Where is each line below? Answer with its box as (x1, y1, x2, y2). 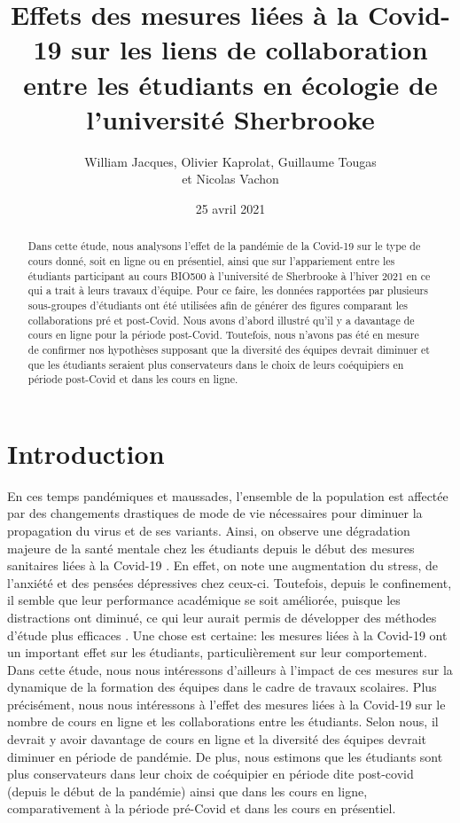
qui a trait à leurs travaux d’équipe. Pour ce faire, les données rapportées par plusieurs (27, 283, 428, 298)
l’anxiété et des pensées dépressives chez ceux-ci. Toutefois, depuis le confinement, (7, 573, 452, 592)
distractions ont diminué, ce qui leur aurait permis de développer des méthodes (7, 607, 437, 626)
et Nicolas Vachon (182, 169, 279, 188)
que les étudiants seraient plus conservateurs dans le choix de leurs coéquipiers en (27, 357, 404, 372)
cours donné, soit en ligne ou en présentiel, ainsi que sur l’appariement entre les (27, 253, 395, 268)
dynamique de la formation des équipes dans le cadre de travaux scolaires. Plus (7, 678, 437, 696)
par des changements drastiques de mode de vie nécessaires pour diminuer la (7, 504, 423, 522)
